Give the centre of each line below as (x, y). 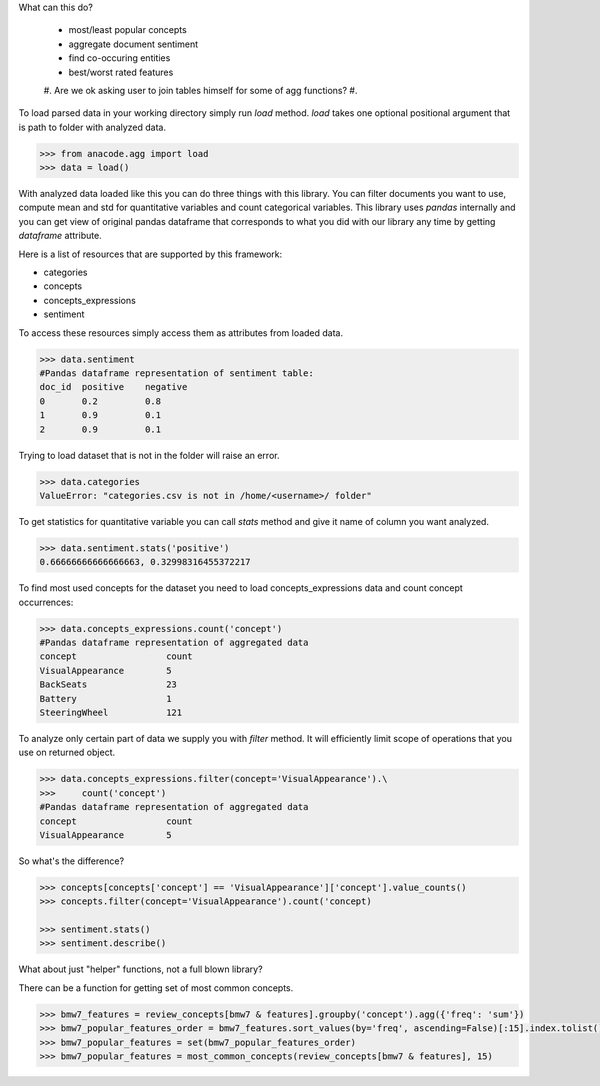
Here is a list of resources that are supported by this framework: (150, 254)
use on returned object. (66, 752)
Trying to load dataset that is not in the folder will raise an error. (149, 455)
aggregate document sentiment (133, 44)
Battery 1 (105, 698)
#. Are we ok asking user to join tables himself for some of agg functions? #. (200, 90)
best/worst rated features (121, 72)
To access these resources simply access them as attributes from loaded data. (181, 332)
